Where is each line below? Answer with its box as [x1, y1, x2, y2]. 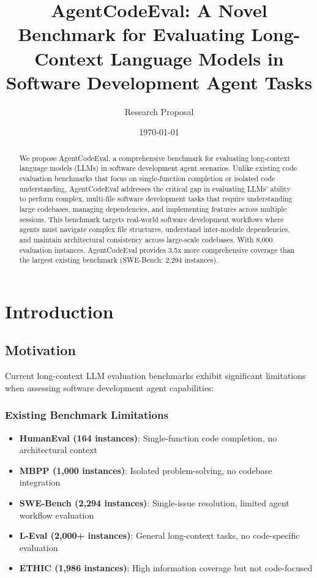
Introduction [5, 298, 114, 323]
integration [19, 476, 61, 489]
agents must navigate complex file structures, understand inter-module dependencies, [19, 224, 290, 235]
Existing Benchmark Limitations [5, 407, 168, 422]
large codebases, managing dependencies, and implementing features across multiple [19, 203, 286, 214]
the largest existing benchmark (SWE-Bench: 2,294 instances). [19, 255, 218, 265]
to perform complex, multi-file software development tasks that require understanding [19, 193, 293, 204]
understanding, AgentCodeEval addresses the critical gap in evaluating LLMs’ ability [19, 183, 291, 193]
